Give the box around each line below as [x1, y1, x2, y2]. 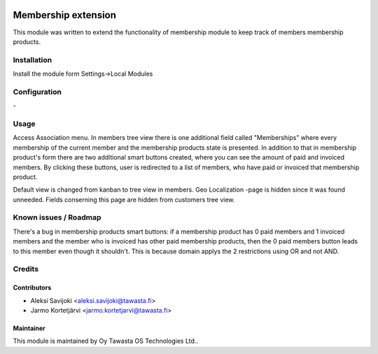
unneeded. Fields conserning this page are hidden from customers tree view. [13, 195, 235, 204]
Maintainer [13, 324, 45, 332]
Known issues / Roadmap [13, 213, 101, 222]
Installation [13, 55, 52, 64]
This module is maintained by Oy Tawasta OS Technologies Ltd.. [13, 337, 199, 346]
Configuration [13, 87, 62, 97]
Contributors [13, 283, 52, 292]
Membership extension [13, 9, 117, 21]
